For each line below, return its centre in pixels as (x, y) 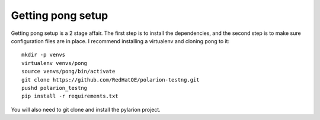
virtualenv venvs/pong (55, 63)
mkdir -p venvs (44, 55)
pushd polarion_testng (55, 88)
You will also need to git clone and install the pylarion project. (86, 109)
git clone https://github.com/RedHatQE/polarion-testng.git (111, 80)
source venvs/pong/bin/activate (68, 72)
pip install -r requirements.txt (70, 96)
